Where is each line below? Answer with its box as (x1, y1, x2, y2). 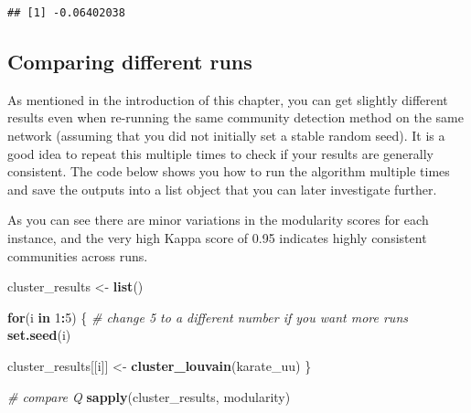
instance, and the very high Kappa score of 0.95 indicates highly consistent (7, 228, 427, 247)
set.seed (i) (7, 325, 71, 344)
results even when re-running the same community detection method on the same (7, 108, 464, 127)
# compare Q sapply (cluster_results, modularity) (7, 387, 291, 406)
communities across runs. (7, 246, 148, 265)
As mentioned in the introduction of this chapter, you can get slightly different (7, 90, 448, 109)
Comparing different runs (7, 47, 252, 75)
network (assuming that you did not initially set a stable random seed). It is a (7, 125, 445, 144)
